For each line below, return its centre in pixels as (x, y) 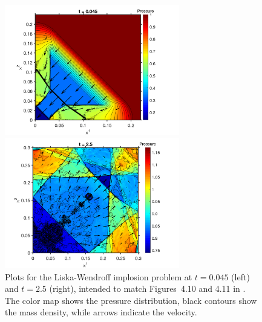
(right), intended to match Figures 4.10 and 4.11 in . (147, 288)
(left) (241, 276)
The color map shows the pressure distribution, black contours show (131, 300)
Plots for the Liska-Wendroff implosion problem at (99, 276)
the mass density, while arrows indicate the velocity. (101, 312)
